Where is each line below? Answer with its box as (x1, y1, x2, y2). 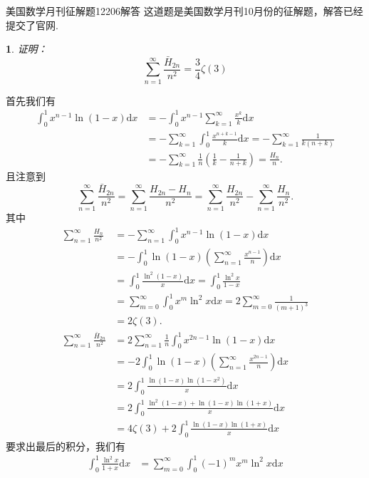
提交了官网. (6, 17, 58, 32)
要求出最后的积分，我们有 (6, 438, 125, 453)
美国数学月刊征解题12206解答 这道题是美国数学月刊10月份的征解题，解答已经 (6, 4, 363, 18)
